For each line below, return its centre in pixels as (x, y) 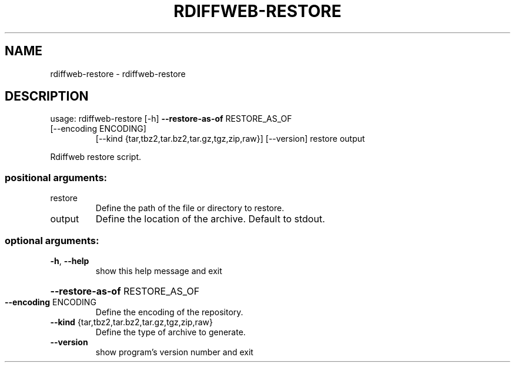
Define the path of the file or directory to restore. (190, 208)
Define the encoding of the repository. (169, 312)
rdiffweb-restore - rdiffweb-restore (118, 74)
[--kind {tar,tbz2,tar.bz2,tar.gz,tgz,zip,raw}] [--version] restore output (230, 139)
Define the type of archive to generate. (170, 332)
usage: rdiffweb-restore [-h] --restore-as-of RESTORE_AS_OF (171, 119)
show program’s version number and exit (174, 352)
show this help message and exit (159, 271)
